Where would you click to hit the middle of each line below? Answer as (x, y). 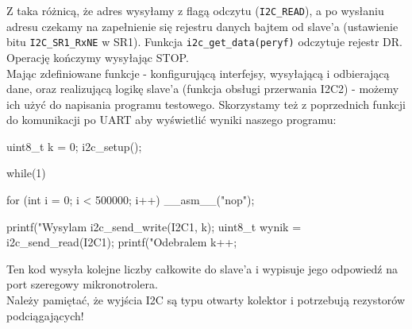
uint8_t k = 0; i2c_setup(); (74, 146)
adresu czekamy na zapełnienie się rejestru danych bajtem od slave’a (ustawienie (202, 26)
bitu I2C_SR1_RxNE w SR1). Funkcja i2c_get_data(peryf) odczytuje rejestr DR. (205, 42)
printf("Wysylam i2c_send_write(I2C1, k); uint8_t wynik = (154, 226)
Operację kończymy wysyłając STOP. (98, 57)
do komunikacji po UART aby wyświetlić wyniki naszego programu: (171, 120)
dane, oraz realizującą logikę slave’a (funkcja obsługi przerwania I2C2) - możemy (203, 89)
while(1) (26, 173)
